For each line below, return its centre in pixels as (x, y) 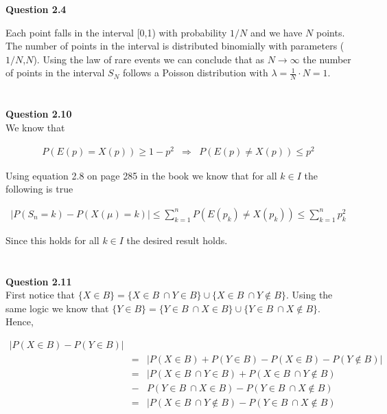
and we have (276, 32)
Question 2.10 (39, 114)
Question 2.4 (36, 9)
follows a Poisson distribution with (195, 73)
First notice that (40, 295)
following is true (39, 189)
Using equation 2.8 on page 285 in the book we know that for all (141, 175)
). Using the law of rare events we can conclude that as (149, 59)
